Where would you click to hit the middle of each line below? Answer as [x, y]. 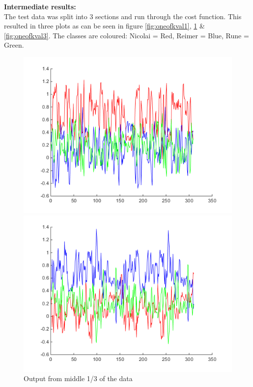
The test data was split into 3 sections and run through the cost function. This [123, 16]
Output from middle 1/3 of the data [78, 378]
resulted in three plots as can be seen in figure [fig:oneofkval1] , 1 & [104, 26]
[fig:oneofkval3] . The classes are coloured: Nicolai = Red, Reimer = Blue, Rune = [126, 35]
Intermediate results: [40, 6]
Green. [14, 45]
